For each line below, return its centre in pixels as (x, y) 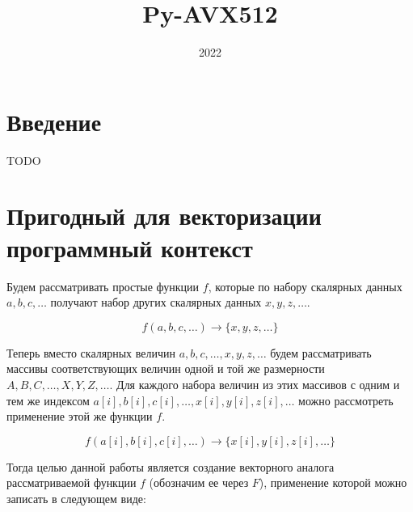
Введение (54, 121)
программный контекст (130, 247)
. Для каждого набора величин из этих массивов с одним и (255, 384)
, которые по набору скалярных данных (305, 286)
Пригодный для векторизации (164, 216)
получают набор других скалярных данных (156, 302)
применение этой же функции (80, 416)
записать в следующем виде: (76, 498)
